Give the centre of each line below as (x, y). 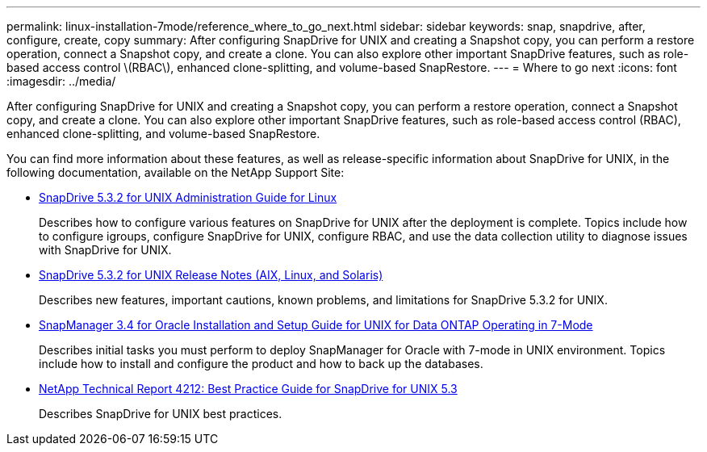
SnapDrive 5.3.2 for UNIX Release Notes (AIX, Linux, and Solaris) (211, 275)
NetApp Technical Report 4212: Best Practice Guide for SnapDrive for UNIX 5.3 (248, 389)
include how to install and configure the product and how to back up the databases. (261, 364)
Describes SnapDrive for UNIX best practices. (161, 414)
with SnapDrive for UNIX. (105, 250)
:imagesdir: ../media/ (61, 81)
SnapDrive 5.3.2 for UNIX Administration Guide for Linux (188, 197)
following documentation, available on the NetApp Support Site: (176, 172)
